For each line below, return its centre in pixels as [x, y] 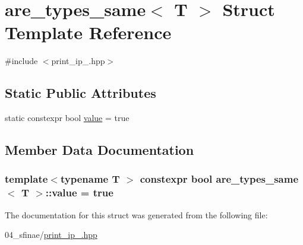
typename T [90, 179]
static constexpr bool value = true [67, 118]
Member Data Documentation [100, 150]
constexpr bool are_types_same [219, 179]
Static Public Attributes [81, 93]
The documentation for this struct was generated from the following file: [136, 214]
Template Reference [88, 32]
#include [21, 61]
